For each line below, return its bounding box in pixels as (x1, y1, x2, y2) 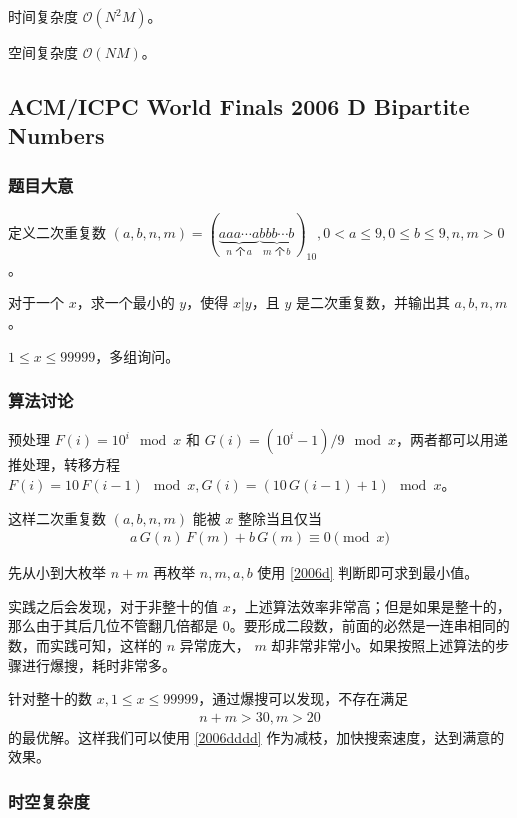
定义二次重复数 (8, 222, 106, 243)
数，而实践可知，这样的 (8, 634, 162, 655)
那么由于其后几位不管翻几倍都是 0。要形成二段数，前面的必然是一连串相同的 (8, 615, 510, 636)
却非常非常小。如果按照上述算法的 (271, 634, 496, 655)
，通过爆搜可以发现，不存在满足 (198, 688, 409, 709)
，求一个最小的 (76, 292, 175, 313)
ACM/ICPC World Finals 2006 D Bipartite (8, 90, 470, 121)
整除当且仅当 (237, 507, 322, 528)
